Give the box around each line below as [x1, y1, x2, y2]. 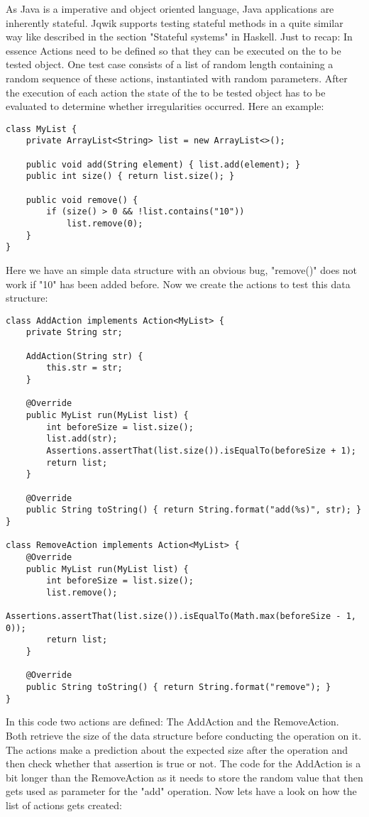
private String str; [26, 327, 123, 338]
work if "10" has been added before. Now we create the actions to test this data [6, 276, 351, 291]
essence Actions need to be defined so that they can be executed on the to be [6, 43, 341, 57]
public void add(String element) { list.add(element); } [26, 159, 301, 170]
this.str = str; [46, 363, 123, 373]
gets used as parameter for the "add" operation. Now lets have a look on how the [6, 784, 357, 799]
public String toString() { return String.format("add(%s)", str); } [26, 505, 362, 515]
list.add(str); [46, 434, 118, 444]
